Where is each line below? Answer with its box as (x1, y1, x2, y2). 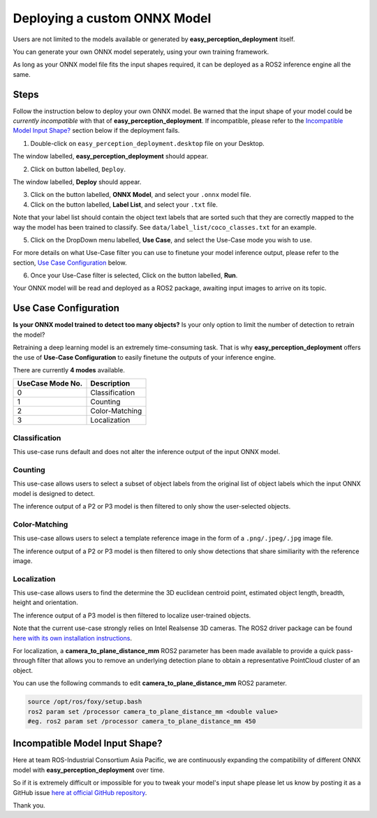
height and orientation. (13, 598, 78, 607)
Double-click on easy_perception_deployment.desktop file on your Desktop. (30, 139, 265, 147)
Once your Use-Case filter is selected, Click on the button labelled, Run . (30, 271, 238, 279)
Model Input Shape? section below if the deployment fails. (13, 126, 180, 135)
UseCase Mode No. (17, 379, 83, 388)
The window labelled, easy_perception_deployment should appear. (13, 152, 209, 161)
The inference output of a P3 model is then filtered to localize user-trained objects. (13, 611, 251, 620)
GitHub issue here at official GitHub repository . (13, 788, 147, 796)
